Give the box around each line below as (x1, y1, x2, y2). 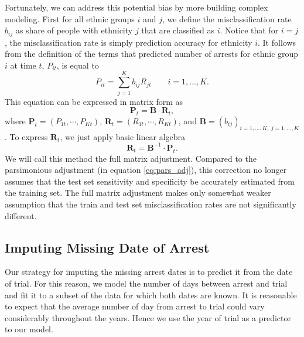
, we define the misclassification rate (162, 12, 292, 25)
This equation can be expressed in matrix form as (5, 95, 183, 107)
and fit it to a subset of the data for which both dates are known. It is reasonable (5, 288, 297, 301)
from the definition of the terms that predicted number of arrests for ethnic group (5, 47, 299, 60)
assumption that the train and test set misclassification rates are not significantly (5, 198, 296, 210)
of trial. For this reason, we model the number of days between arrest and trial (5, 277, 288, 289)
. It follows (257, 36, 296, 48)
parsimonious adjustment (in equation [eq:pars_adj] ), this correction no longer (5, 164, 287, 176)
